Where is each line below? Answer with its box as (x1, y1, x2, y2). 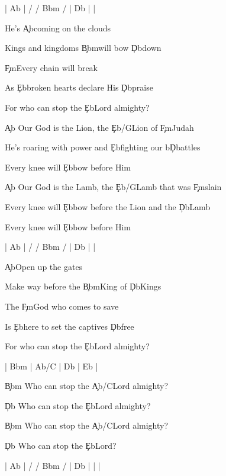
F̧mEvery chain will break (5, 61, 98, 73)
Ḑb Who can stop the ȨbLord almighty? (5, 399, 151, 411)
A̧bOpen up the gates (5, 260, 83, 272)
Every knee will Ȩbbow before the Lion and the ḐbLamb (5, 200, 211, 213)
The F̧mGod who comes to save (5, 300, 119, 312)
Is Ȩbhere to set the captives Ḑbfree (5, 320, 134, 332)
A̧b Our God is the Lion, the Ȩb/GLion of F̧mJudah (5, 121, 194, 133)
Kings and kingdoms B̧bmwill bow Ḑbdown (5, 41, 162, 54)
